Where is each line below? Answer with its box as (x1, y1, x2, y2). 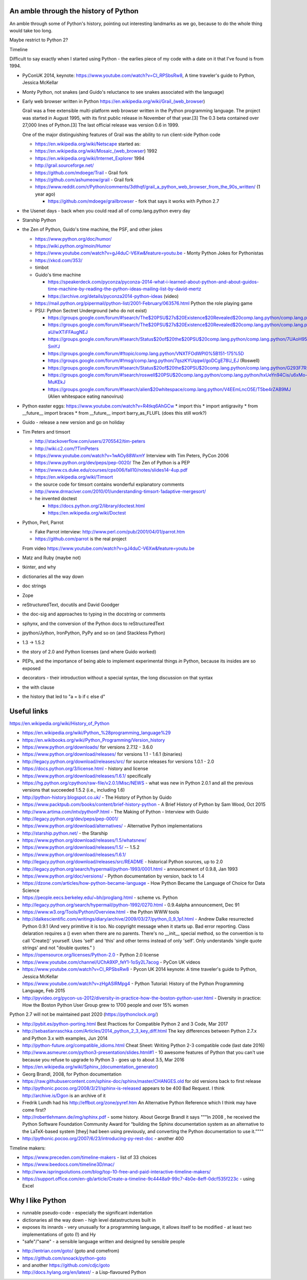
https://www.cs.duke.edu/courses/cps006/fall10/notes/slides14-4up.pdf (35, 466, 188, 473)
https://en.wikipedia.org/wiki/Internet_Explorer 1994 (35, 155, 145, 161)
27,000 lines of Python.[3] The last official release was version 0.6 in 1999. (22, 122, 180, 128)
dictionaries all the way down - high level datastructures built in (22, 1217, 156, 1223)
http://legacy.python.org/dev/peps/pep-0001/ (22, 816, 119, 822)
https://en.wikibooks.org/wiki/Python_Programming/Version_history (22, 737, 165, 743)
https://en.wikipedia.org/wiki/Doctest (48, 510, 126, 516)
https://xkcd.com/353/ (35, 257, 83, 263)
